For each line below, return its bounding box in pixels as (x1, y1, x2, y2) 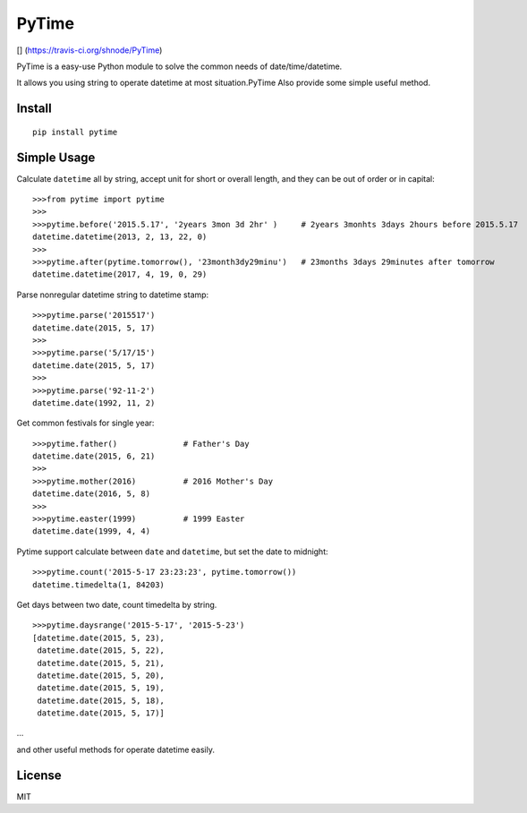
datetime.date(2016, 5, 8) (32, 489, 151, 499)
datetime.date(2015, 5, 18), (37, 695, 166, 706)
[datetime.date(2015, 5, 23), (32, 632, 166, 643)
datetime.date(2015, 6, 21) (32, 451, 156, 461)
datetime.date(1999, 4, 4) (32, 526, 151, 536)
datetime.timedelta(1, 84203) (32, 579, 166, 590)
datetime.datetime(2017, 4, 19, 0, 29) (32, 270, 208, 279)
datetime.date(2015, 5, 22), (37, 646, 166, 655)
